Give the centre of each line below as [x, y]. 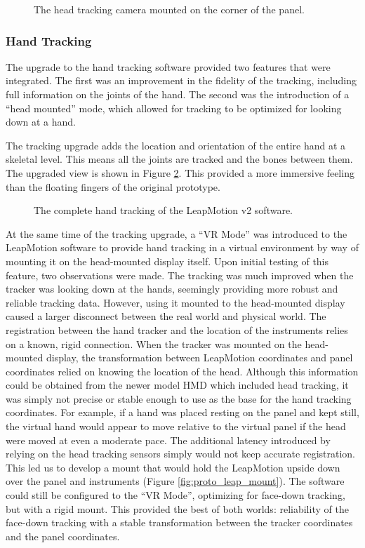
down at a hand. [41, 122]
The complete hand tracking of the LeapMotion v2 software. [164, 210]
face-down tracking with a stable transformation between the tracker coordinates [179, 522]
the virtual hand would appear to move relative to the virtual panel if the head [176, 426]
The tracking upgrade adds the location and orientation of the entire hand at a [176, 145]
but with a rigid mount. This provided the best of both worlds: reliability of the [177, 508]
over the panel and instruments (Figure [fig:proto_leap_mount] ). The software [175, 481]
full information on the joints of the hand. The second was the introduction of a [178, 94]
